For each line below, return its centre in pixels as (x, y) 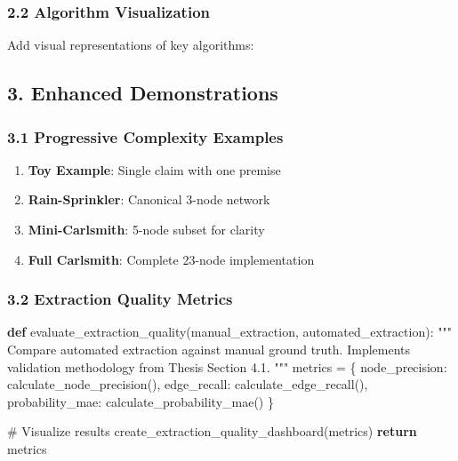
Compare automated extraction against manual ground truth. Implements (209, 349)
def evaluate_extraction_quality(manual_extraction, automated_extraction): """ (229, 332)
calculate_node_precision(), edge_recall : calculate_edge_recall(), (188, 384)
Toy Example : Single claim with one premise (154, 169)
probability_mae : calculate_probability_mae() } (141, 401)
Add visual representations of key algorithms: (131, 45)
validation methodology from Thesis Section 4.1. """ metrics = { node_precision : (227, 366)
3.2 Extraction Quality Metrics (120, 299)
